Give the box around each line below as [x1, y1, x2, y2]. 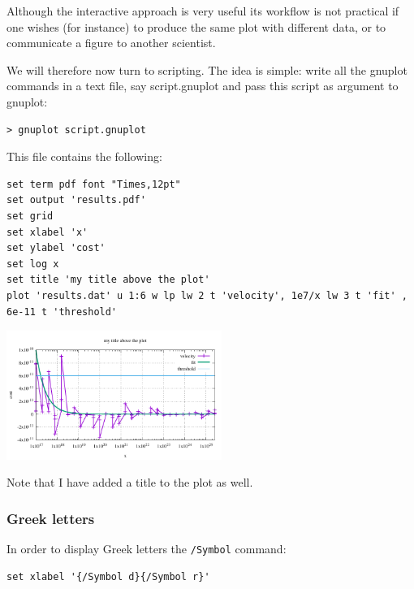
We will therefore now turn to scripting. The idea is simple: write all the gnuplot [6, 61, 408, 78]
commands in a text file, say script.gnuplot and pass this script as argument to [6, 77, 399, 94]
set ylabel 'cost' [6, 242, 106, 254]
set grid [6, 210, 54, 222]
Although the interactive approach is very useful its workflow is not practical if [6, 2, 399, 19]
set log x [6, 258, 59, 270]
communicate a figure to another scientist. [6, 34, 216, 51]
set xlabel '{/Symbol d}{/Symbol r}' [6, 570, 210, 583]
